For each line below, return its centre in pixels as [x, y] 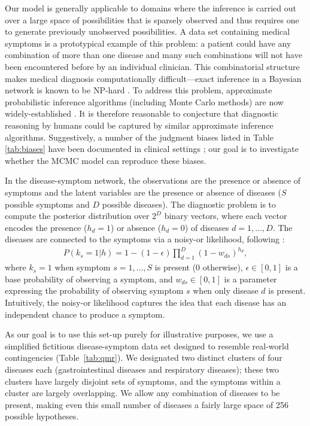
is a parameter [250, 279]
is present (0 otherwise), [199, 267]
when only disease [226, 290]
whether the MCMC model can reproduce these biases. [106, 160]
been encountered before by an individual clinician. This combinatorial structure [152, 66]
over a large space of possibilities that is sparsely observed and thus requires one [152, 19]
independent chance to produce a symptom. [85, 314]
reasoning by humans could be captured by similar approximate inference [139, 125]
